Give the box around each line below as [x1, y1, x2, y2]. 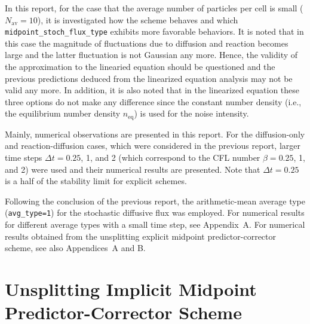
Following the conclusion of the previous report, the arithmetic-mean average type [5, 194, 305, 207]
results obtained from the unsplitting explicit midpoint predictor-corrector [5, 230, 277, 242]
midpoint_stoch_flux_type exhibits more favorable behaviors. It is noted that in [5, 25, 304, 38]
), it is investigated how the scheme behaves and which [37, 13, 238, 26]
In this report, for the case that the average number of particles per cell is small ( [5, 2, 303, 14]
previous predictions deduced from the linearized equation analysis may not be [5, 72, 293, 84]
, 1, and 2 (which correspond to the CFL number [81, 151, 260, 164]
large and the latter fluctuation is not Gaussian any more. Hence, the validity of [5, 48, 298, 61]
